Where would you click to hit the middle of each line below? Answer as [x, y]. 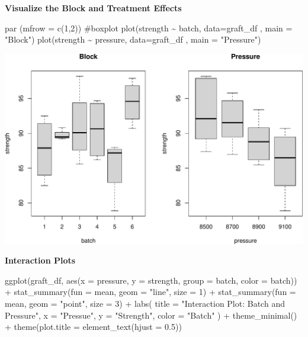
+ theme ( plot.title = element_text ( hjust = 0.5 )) [93, 327]
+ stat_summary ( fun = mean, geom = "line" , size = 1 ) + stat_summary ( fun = [150, 292]
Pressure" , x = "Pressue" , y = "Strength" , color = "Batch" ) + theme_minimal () [151, 315]
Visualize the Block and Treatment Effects [93, 8]
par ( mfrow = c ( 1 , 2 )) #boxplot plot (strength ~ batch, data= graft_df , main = [149, 28]
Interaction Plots [40, 260]
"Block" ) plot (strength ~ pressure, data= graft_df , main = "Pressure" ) [133, 39]
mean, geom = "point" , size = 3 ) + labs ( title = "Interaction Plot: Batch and [145, 304]
